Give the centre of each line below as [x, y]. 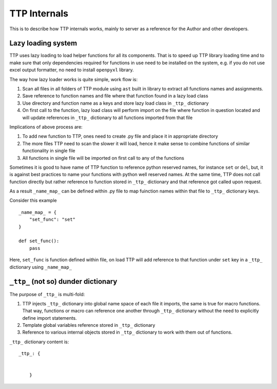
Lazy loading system [43, 43]
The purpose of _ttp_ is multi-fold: [47, 294]
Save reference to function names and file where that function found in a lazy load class [115, 96]
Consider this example [33, 201]
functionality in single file [49, 151]
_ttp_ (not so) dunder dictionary [63, 281]
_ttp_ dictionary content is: [39, 342]
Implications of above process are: [46, 127]
